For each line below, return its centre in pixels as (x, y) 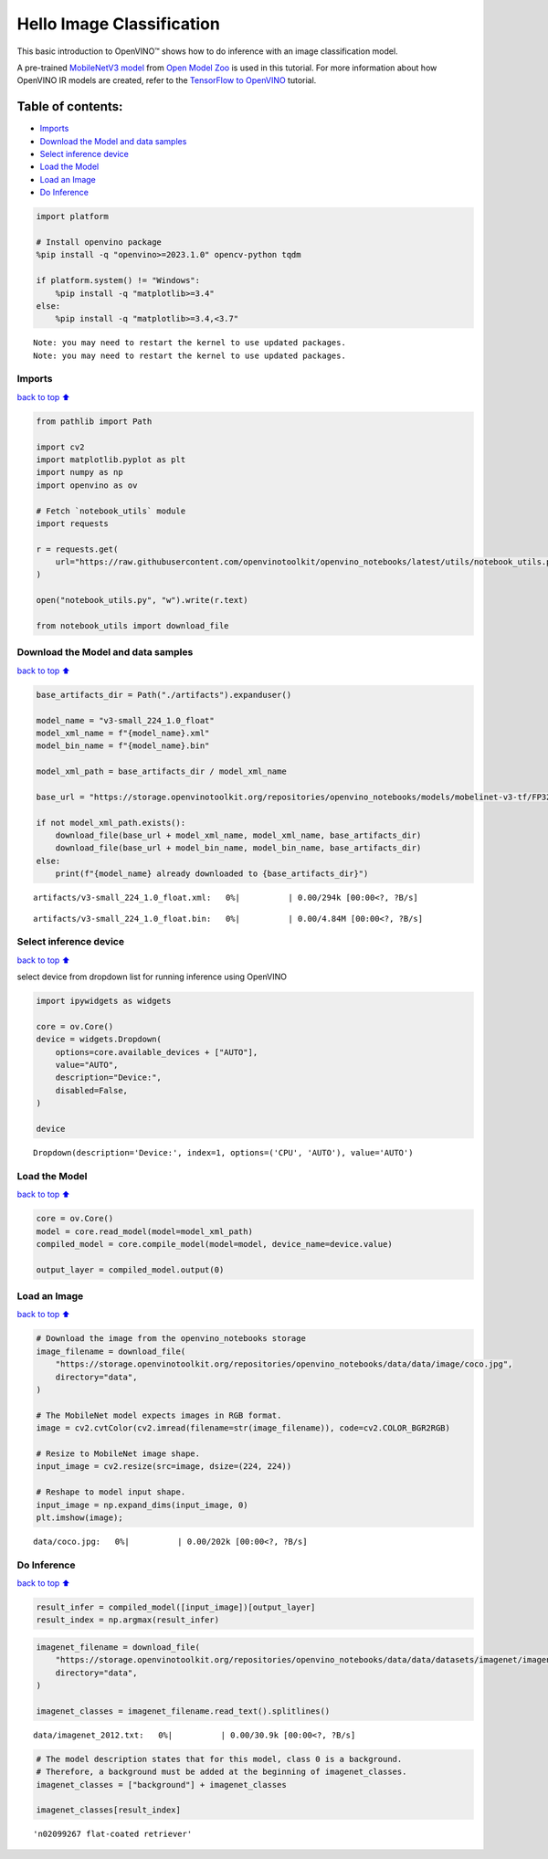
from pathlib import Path (94, 421)
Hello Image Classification (119, 24)
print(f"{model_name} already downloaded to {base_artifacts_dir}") (212, 874)
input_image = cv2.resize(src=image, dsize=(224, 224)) (164, 1467)
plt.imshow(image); (79, 1517)
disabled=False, (91, 1090)
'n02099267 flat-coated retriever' (113, 1834)
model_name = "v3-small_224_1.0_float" (125, 720)
